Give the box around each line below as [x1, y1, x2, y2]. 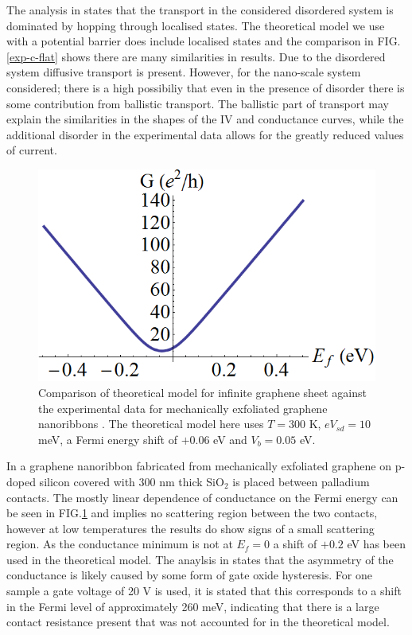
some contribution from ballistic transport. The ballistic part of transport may [6, 95, 389, 111]
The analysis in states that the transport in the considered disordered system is [6, 2, 394, 18]
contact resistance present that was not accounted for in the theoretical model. [6, 614, 390, 630]
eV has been [347, 536, 406, 552]
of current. [6, 142, 57, 158]
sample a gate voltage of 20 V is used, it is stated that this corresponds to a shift [6, 582, 402, 599]
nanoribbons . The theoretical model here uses [38, 415, 264, 432]
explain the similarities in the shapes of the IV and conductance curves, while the [6, 111, 404, 127]
